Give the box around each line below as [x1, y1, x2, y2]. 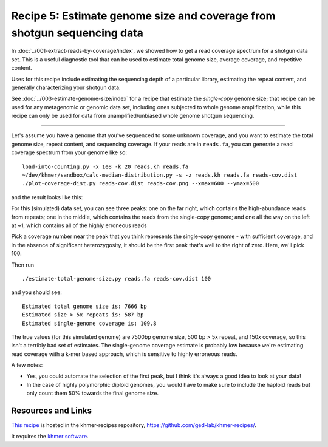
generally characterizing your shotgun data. [11, 84, 121, 91]
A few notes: [11, 361, 43, 369]
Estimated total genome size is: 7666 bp [22, 302, 147, 310]
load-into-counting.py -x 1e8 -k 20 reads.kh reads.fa [22, 163, 189, 170]
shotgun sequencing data [11, 26, 144, 39]
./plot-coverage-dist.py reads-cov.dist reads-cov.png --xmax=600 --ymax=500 [22, 180, 259, 187]
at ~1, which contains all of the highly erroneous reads [11, 222, 147, 229]
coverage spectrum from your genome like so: [11, 149, 128, 156]
